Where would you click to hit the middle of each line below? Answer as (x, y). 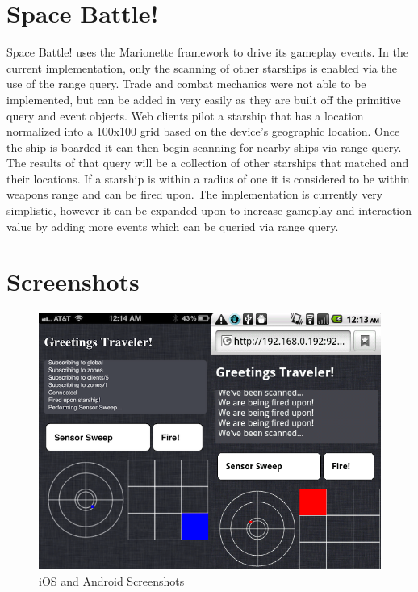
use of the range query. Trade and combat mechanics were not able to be (186, 84)
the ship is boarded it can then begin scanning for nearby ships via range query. (204, 147)
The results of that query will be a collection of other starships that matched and (208, 163)
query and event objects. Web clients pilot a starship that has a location (185, 115)
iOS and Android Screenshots (112, 580)
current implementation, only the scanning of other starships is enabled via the (202, 67)
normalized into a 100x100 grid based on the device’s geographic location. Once (203, 131)
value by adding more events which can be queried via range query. (173, 226)
